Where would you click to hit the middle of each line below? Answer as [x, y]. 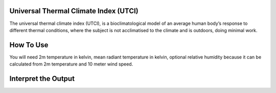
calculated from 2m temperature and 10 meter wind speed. [71, 64]
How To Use [29, 45]
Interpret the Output [42, 79]
